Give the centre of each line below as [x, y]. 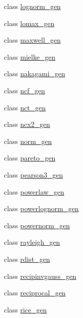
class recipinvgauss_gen [40, 276]
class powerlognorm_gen [41, 208]
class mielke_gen [30, 56]
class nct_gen [25, 107]
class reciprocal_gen [35, 293]
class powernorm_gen [37, 225]
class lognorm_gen [33, 6]
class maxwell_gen [33, 40]
